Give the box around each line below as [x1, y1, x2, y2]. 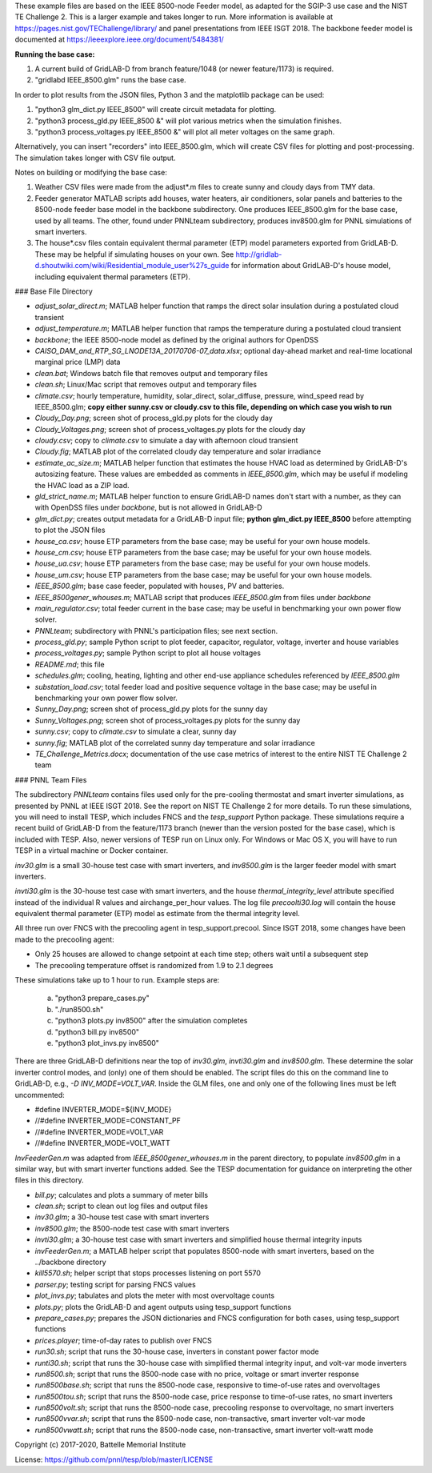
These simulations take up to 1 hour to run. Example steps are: [14, 975, 220, 985]
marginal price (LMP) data [34, 357, 121, 367]
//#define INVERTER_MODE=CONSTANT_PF [34, 1116, 182, 1126]
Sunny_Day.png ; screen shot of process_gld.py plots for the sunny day [34, 704, 268, 714]
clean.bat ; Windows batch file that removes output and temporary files [34, 368, 268, 378]
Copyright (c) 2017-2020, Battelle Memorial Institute [14, 1440, 186, 1450]
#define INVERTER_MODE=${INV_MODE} [34, 1104, 172, 1114]
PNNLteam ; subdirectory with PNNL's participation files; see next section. [34, 626, 278, 635]
